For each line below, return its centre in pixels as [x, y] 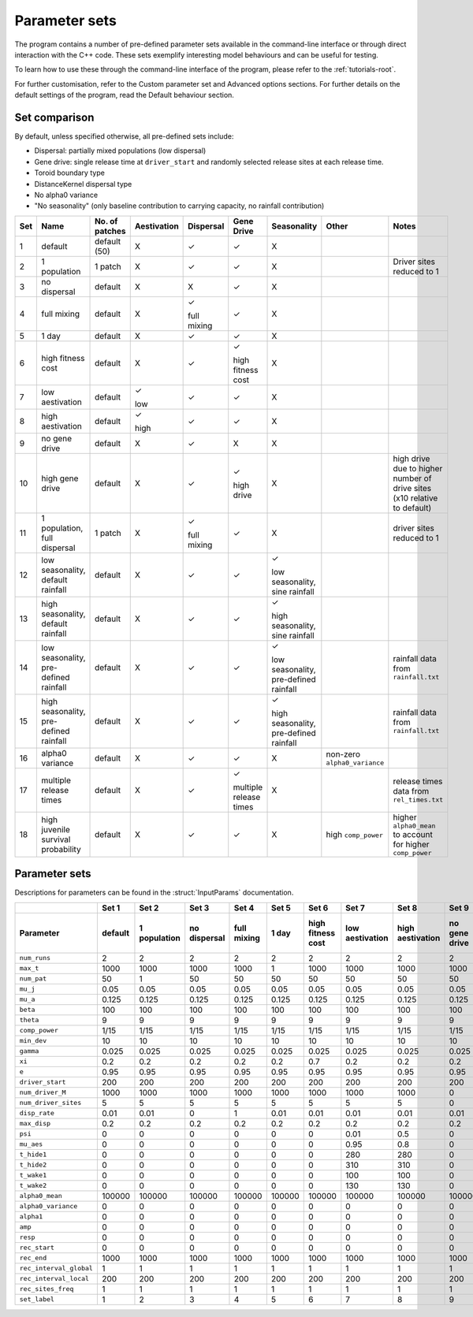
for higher [411, 844]
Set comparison [54, 117]
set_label [37, 1299]
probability [61, 849]
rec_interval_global [56, 1269]
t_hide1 [33, 1155]
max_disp [35, 1124]
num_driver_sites [50, 1103]
